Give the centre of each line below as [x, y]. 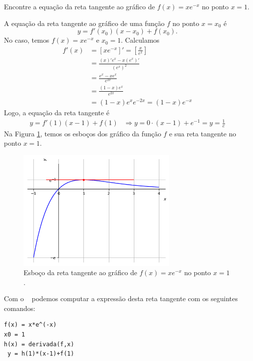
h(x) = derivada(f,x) [39, 344]
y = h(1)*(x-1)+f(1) [41, 354]
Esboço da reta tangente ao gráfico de [80, 272]
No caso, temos [27, 40]
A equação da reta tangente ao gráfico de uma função [84, 23]
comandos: [20, 308]
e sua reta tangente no [202, 133]
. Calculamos [140, 40]
